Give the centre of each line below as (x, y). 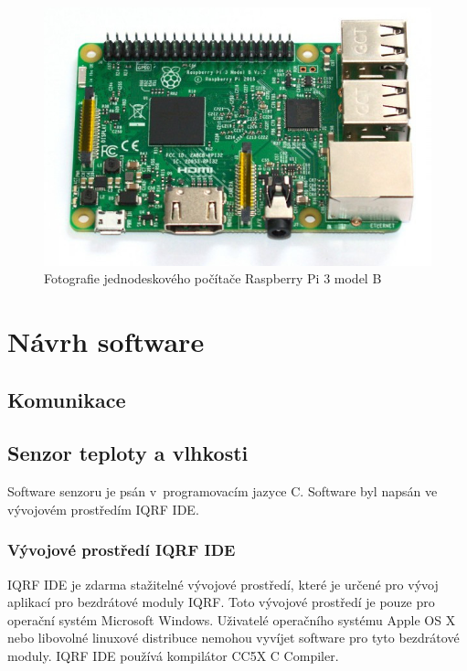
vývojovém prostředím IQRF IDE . (103, 509)
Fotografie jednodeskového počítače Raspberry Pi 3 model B (213, 278)
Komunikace (67, 399)
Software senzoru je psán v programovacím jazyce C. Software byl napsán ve (223, 491)
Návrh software (106, 341)
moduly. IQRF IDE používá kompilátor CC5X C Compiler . (173, 655)
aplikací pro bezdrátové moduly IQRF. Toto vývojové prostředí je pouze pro (221, 602)
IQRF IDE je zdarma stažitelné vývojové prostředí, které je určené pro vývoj (223, 584)
